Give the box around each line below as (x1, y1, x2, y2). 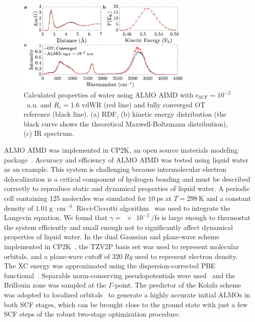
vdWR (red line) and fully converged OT (82, 99, 205, 109)
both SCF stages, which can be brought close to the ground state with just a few (4, 299, 248, 309)
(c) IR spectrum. (24, 128, 74, 138)
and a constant (206, 193, 251, 203)
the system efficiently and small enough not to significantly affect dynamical (4, 222, 233, 232)
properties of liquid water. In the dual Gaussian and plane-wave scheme (4, 231, 220, 242)
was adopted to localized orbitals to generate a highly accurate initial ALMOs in (4, 289, 251, 299)
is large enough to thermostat (162, 212, 251, 223)
